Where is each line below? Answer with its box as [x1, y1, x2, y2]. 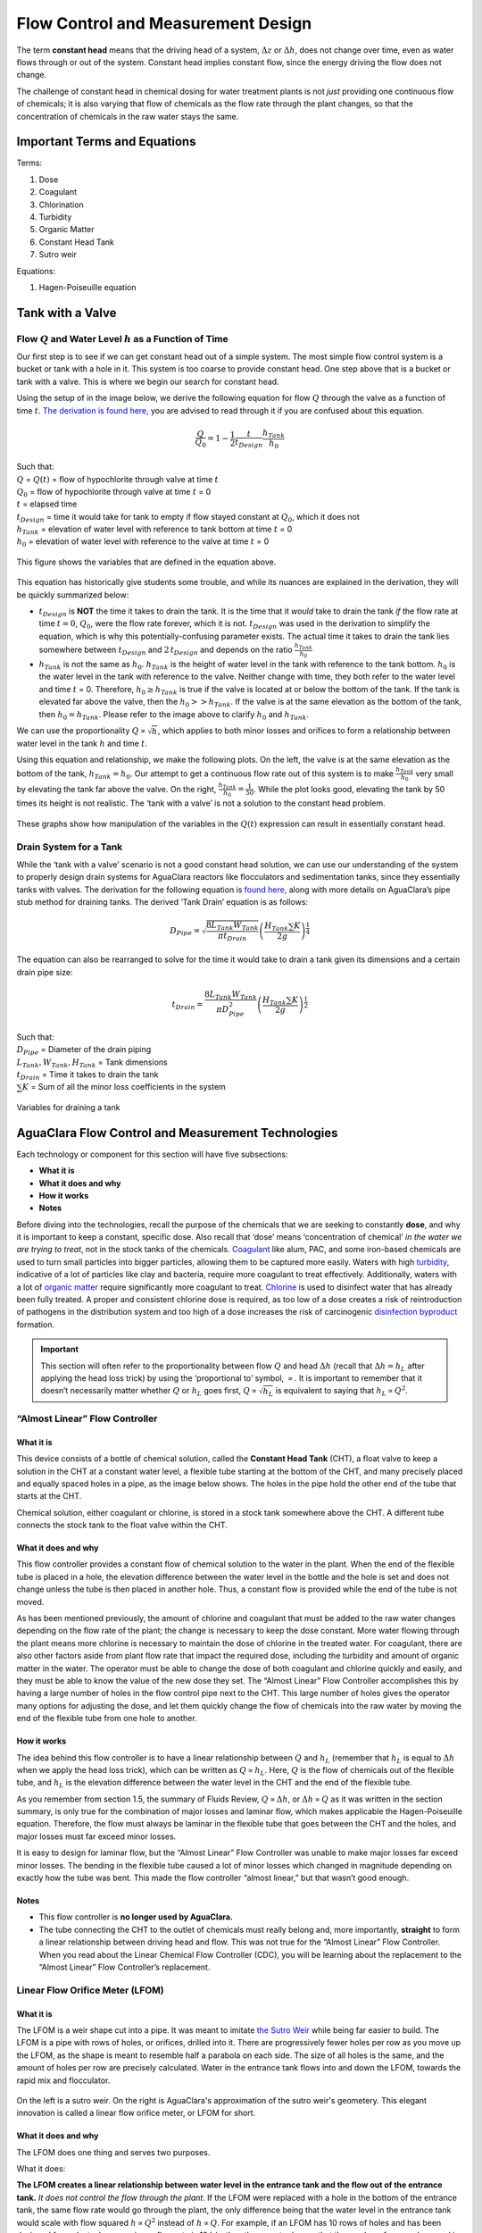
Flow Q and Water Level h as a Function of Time [16, 332, 229, 345]
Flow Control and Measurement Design [16, 13, 312, 33]
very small [415, 768, 454, 779]
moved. [16, 1596, 45, 1607]
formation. [16, 1318, 55, 1330]
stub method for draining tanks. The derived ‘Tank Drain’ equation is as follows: [16, 897, 308, 907]
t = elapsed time [16, 498, 78, 509]
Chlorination [38, 199, 84, 210]
